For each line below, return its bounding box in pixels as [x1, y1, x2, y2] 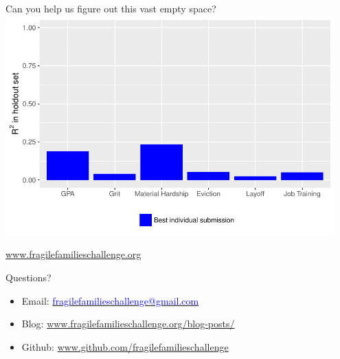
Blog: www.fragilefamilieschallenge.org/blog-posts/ [21, 316, 235, 331]
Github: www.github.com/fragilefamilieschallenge [21, 339, 229, 353]
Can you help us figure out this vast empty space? [5, 1, 216, 15]
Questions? [5, 270, 52, 284]
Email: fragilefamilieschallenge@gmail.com [21, 293, 199, 307]
